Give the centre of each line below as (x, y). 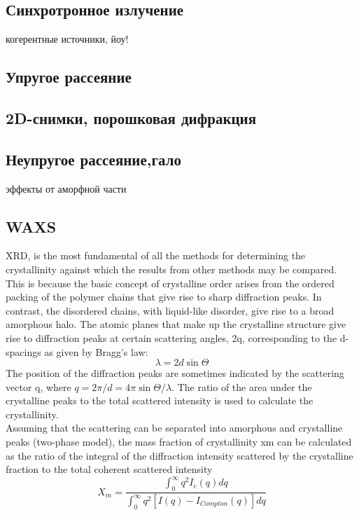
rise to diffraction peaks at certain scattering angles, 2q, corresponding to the (171, 337)
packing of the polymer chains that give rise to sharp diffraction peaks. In (164, 297)
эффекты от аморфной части (66, 188)
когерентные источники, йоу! (67, 39)
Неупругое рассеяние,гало (93, 159)
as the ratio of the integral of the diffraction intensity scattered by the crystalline (179, 455)
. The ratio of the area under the (242, 386)
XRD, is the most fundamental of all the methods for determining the (156, 255)
